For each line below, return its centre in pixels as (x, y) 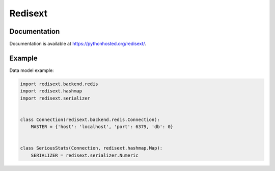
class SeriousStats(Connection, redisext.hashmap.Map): (91, 148)
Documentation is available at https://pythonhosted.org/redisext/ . (78, 44)
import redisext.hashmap (51, 91)
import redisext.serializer (55, 98)
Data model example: (32, 70)
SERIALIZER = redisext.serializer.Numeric (85, 155)
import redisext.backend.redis (59, 84)
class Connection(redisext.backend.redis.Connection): (90, 119)
